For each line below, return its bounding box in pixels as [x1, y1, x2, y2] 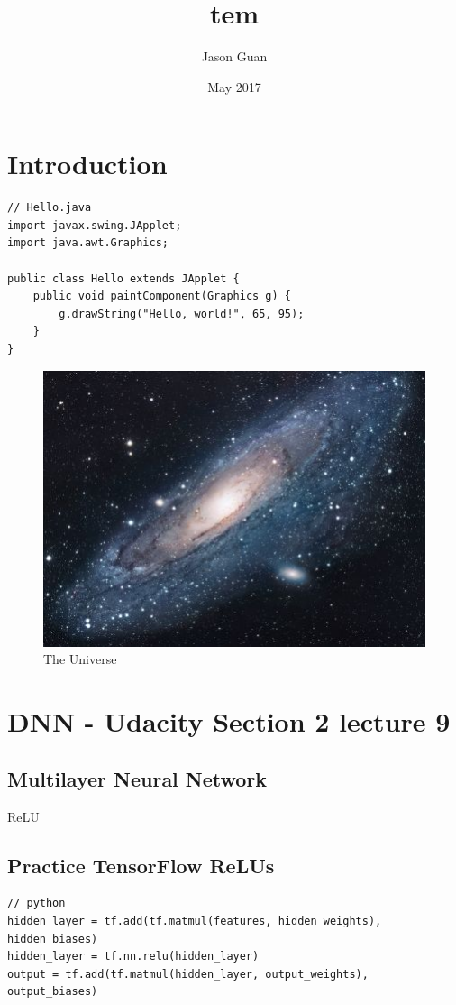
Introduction [7, 145, 168, 182]
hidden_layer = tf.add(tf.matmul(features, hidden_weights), [7, 915, 382, 928]
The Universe [43, 650, 117, 668]
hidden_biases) [7, 932, 98, 945]
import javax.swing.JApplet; [7, 218, 182, 232]
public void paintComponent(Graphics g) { [32, 290, 291, 303]
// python [7, 897, 66, 910]
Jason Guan [201, 47, 268, 66]
